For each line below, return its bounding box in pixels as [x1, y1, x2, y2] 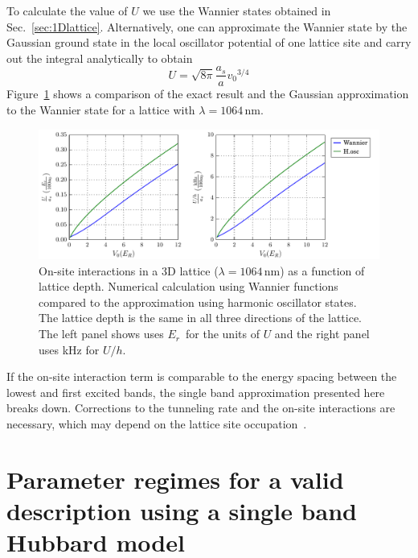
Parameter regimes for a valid [6, 462, 344, 495]
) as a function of [280, 262, 365, 279]
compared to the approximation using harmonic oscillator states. [39, 293, 357, 310]
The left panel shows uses [39, 325, 164, 342]
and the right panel [274, 325, 370, 342]
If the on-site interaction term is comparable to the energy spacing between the [6, 368, 397, 385]
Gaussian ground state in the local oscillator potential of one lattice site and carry [6, 34, 412, 51]
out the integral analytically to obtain [6, 49, 193, 66]
